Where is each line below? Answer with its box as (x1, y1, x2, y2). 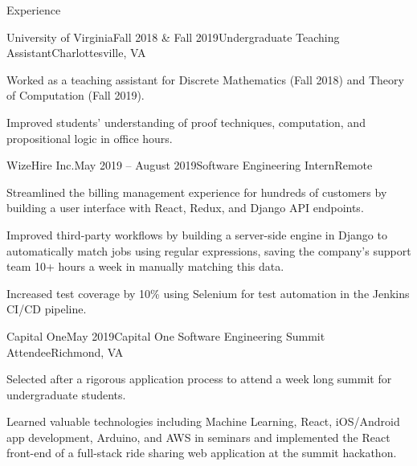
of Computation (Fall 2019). (6, 87, 145, 104)
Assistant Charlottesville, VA (6, 44, 146, 61)
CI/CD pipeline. (6, 300, 87, 317)
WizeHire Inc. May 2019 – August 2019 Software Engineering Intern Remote (6, 157, 373, 174)
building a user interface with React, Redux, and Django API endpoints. (6, 199, 364, 216)
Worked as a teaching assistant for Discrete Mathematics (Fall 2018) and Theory (6, 71, 404, 88)
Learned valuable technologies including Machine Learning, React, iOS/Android (6, 413, 400, 430)
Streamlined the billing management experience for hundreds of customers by (6, 183, 387, 200)
